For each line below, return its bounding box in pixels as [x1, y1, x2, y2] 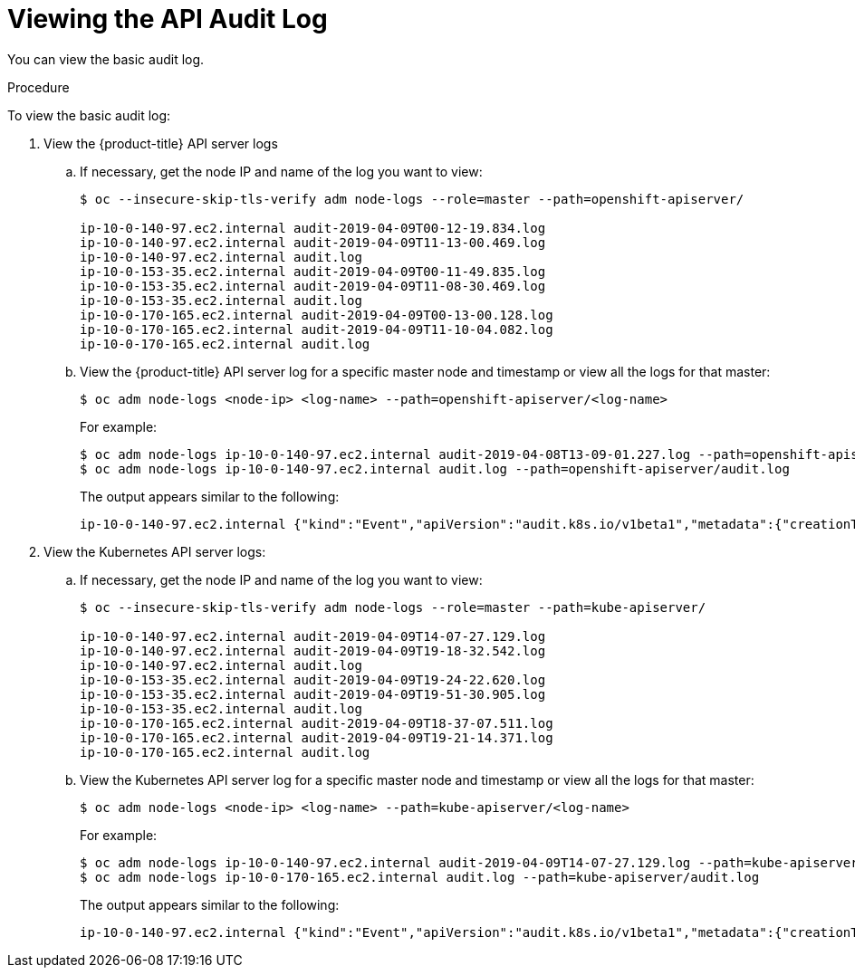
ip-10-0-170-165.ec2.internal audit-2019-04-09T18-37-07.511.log [80, 715, 553, 731]
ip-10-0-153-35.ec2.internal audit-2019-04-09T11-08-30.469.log [80, 278, 546, 293]
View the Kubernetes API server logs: [43, 543, 266, 559]
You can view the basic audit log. [7, 51, 205, 67]
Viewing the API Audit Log [7, 4, 328, 34]
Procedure [7, 79, 70, 95]
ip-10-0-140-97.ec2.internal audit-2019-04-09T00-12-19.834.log [80, 220, 546, 235]
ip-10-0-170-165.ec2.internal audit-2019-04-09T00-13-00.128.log [80, 307, 553, 322]
